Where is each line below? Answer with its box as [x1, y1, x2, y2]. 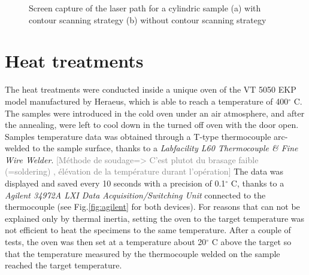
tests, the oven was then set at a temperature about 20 [5, 236, 207, 248]
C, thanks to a [231, 177, 284, 190]
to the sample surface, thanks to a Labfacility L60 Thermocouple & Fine [32, 142, 298, 154]
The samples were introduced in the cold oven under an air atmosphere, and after [5, 106, 305, 119]
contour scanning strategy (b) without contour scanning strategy [29, 13, 266, 26]
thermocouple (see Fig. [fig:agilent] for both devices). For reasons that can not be [5, 200, 300, 213]
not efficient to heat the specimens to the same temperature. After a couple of [5, 224, 291, 236]
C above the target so [211, 236, 292, 248]
